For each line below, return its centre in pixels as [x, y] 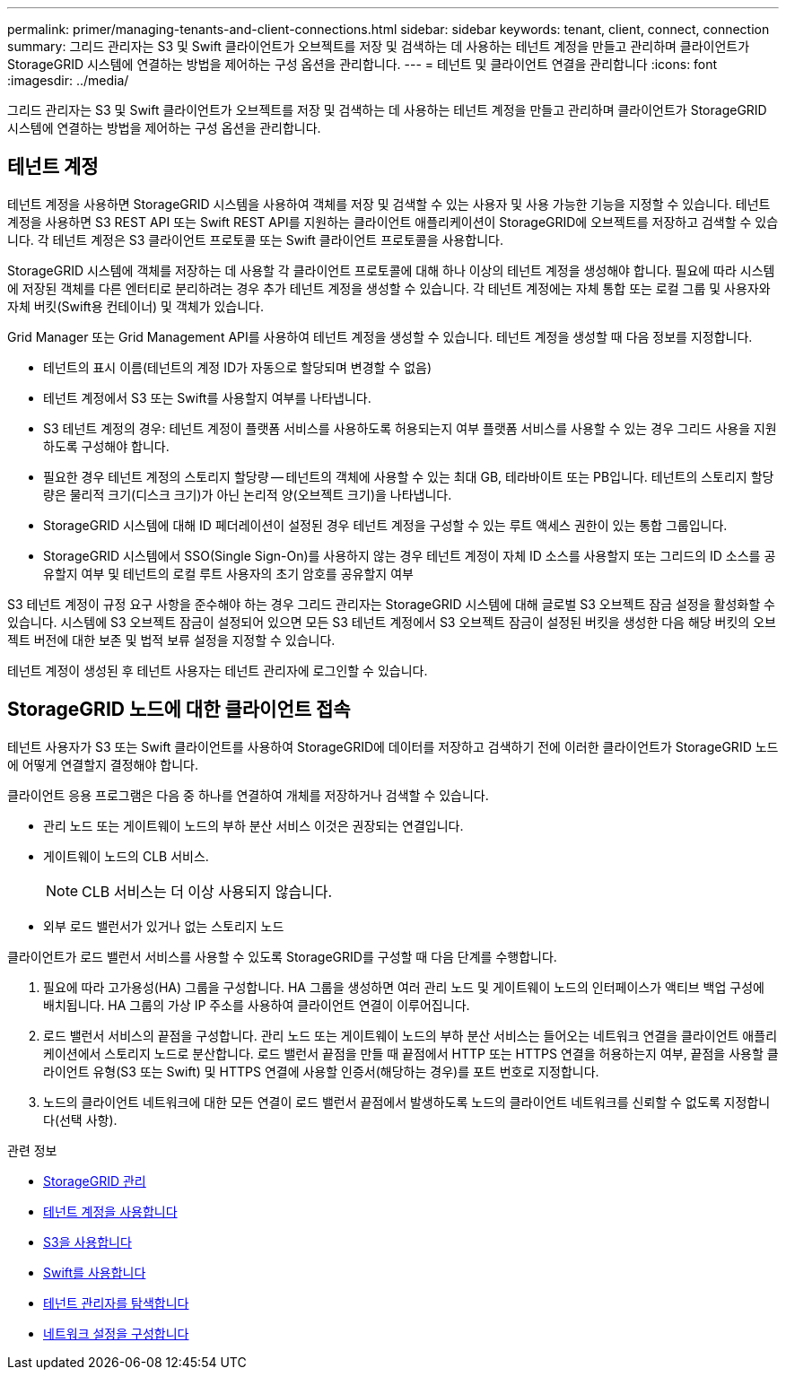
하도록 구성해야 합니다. [106, 446]
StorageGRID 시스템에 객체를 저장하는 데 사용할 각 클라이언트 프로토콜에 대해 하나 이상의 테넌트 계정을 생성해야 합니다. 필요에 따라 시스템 [391, 270]
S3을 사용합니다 [87, 1242]
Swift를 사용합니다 [95, 1272]
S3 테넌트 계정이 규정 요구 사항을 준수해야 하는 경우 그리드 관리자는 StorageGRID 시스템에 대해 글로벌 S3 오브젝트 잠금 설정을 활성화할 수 [391, 604]
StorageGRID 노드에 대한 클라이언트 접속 [179, 710]
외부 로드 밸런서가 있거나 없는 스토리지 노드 [164, 926]
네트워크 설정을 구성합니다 [116, 1333]
